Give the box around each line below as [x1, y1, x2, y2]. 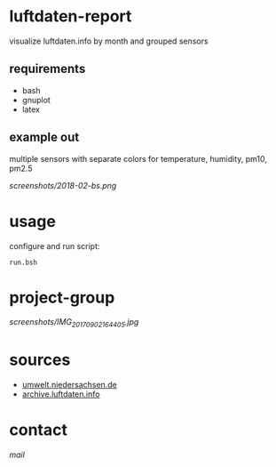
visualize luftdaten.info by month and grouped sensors [9, 36, 209, 46]
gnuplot [21, 94, 51, 105]
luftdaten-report [9, 6, 132, 27]
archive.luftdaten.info [21, 389, 100, 399]
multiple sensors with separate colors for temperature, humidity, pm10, [9, 153, 268, 164]
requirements [9, 61, 86, 76]
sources [9, 350, 71, 370]
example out [9, 130, 80, 145]
